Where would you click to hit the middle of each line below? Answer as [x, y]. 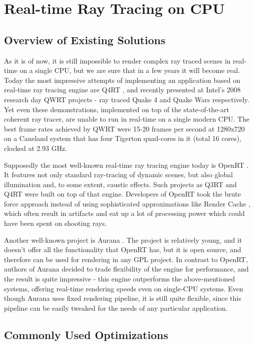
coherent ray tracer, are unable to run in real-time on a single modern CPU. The [127, 119]
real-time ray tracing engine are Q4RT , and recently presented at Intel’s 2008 [123, 90]
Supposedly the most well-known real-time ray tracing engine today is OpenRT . [126, 165]
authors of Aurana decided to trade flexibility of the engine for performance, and [127, 269]
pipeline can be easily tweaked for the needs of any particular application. [116, 308]
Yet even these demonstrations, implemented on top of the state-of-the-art [117, 109]
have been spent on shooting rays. [55, 223]
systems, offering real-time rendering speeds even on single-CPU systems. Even [124, 288]
